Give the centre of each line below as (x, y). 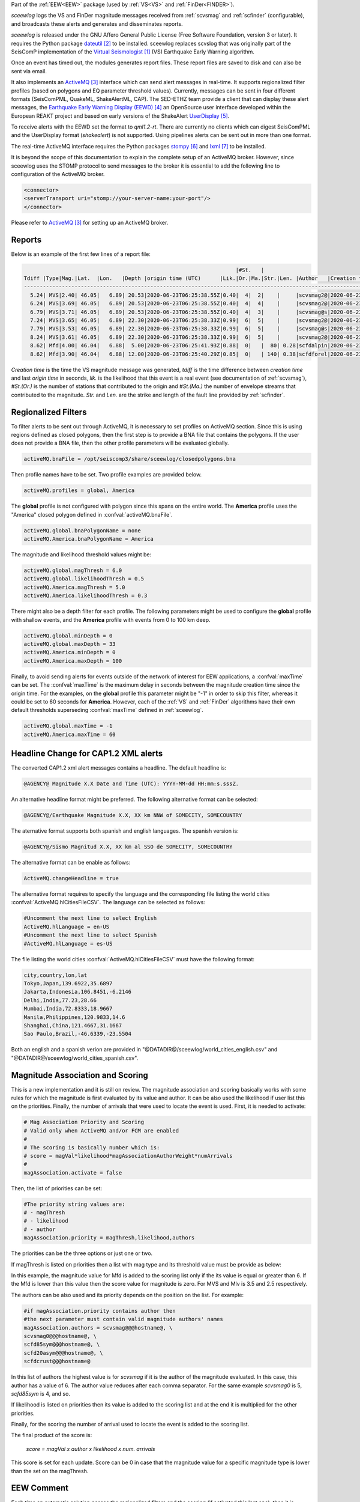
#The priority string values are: (74, 1204)
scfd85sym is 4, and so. (40, 1393)
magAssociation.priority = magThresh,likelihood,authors (109, 1238)
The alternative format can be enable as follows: (71, 863)
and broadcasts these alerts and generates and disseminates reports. (97, 23)
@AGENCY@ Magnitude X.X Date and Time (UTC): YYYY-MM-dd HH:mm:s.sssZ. (131, 784)
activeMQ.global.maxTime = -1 (68, 726)
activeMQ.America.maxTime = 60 (70, 734)
